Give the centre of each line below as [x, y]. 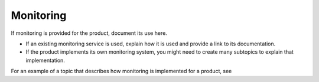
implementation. [45, 60]
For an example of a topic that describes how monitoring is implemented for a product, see [121, 71]
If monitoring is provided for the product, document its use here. [89, 33]
